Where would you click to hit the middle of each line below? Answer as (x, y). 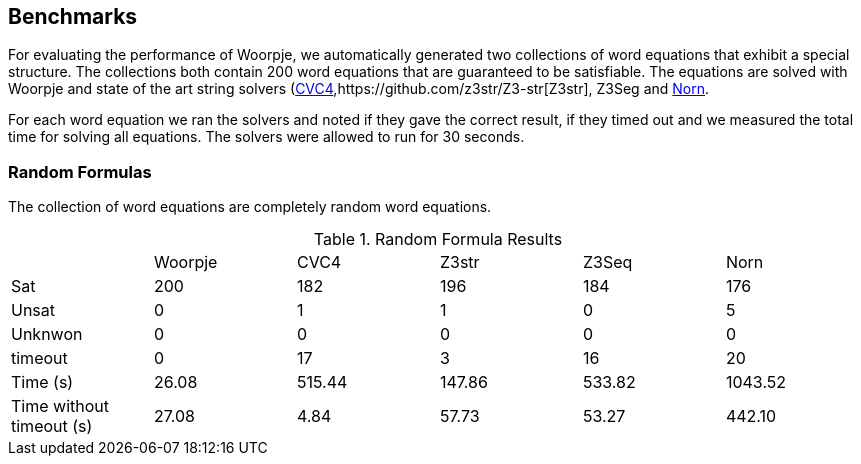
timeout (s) (52, 426)
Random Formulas (80, 171)
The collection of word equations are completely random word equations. (250, 207)
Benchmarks (73, 16)
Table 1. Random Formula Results (438, 239)
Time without (60, 406)
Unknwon (47, 334)
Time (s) (42, 382)
